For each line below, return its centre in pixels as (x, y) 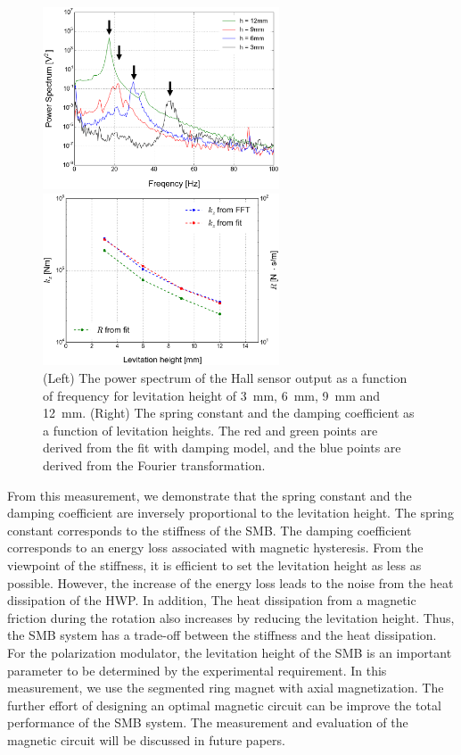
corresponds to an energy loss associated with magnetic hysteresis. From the (215, 548)
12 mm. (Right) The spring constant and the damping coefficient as (229, 413)
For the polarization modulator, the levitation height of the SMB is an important (230, 652)
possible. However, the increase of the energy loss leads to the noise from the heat (230, 582)
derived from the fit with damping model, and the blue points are (222, 448)
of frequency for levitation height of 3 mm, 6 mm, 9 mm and (212, 395)
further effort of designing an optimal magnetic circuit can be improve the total (224, 705)
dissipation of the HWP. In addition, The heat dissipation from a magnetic (212, 600)
